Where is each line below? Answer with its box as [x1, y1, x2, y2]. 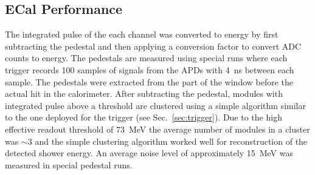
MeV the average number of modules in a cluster [128, 122, 310, 135]
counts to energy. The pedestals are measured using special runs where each [5, 51, 288, 64]
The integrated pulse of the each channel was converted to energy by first [5, 28, 279, 41]
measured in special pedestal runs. [5, 158, 133, 171]
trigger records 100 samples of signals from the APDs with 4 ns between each [5, 63, 294, 76]
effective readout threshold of [5, 122, 114, 135]
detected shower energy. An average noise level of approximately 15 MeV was [5, 147, 293, 159]
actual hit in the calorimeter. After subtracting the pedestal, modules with [5, 87, 283, 100]
